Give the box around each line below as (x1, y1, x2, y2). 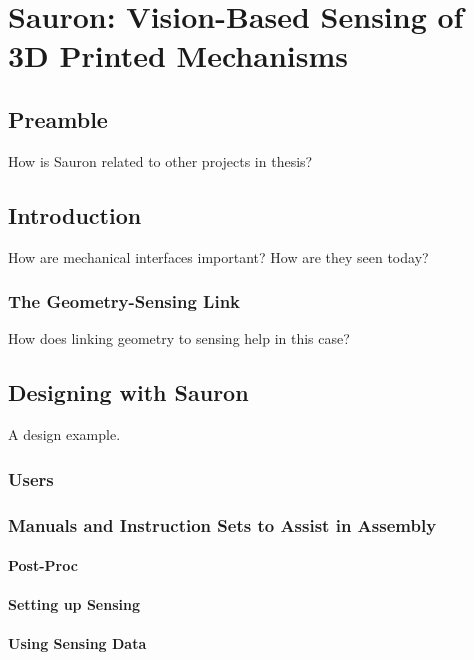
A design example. (8, 424, 121, 445)
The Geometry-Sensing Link (8, 289, 241, 314)
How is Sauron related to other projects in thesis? (8, 150, 313, 171)
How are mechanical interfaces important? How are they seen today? (8, 246, 429, 267)
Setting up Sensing (8, 594, 141, 615)
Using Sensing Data (8, 633, 147, 654)
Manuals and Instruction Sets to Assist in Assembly (8, 512, 437, 537)
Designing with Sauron (8, 377, 249, 408)
